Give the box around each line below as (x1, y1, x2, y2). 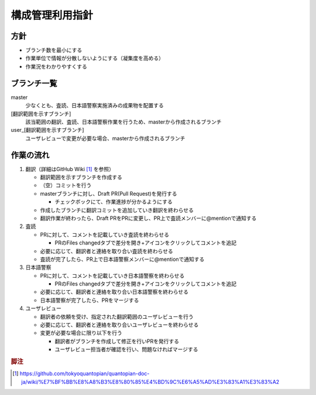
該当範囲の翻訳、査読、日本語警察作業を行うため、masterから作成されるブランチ (25, 118, 222, 125)
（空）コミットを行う (40, 182, 92, 189)
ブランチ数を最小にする (25, 47, 83, 54)
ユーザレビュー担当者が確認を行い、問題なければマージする (54, 346, 198, 353)
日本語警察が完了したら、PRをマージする (40, 297, 139, 304)
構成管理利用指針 (11, 9, 94, 22)
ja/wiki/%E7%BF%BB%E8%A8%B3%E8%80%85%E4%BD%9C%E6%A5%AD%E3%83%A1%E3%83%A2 (21, 378, 280, 385)
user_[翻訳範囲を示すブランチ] (11, 127, 84, 134)
